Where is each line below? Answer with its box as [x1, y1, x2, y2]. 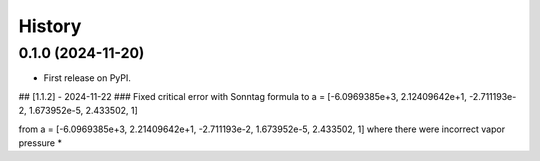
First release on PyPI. [43, 72, 132, 84]
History [18, 15, 82, 37]
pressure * [18, 136, 62, 149]
